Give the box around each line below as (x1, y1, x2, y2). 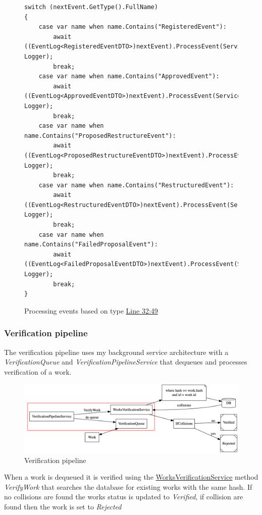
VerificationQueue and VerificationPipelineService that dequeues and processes (4, 356, 247, 367)
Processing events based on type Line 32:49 (24, 305, 158, 316)
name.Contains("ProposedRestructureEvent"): (24, 132, 176, 139)
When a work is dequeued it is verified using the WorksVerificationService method (4, 472, 258, 482)
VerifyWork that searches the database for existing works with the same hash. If (4, 481, 252, 492)
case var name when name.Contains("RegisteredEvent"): (38, 23, 227, 31)
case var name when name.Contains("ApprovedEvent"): (38, 73, 220, 80)
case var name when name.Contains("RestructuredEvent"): (38, 181, 234, 189)
